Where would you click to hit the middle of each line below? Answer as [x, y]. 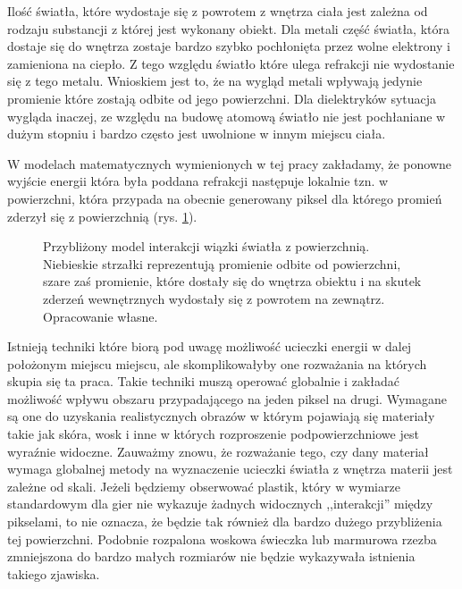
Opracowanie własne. [101, 316]
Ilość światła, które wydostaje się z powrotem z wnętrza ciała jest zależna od [218, 11]
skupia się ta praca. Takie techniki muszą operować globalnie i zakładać [203, 381]
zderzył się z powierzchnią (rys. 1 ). [102, 216]
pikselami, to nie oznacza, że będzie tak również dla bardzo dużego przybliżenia [225, 522]
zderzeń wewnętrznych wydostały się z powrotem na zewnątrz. [214, 298]
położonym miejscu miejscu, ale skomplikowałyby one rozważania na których [217, 363]
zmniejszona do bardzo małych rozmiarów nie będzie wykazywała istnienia [211, 556]
